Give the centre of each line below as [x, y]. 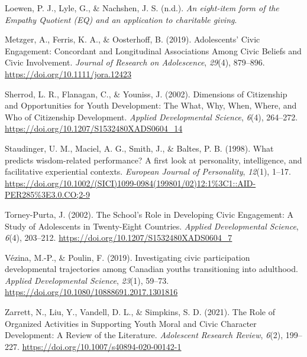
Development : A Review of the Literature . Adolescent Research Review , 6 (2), [144, 335]
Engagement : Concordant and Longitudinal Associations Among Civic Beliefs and [153, 50]
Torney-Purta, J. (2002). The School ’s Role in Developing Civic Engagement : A [149, 214]
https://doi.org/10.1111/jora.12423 [68, 73]
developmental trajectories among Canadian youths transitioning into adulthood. [151, 269]
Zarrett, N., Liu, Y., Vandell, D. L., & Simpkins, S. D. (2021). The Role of [140, 312]
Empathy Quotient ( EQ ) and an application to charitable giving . [121, 19]
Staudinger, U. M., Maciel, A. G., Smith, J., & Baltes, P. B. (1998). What [139, 148]
